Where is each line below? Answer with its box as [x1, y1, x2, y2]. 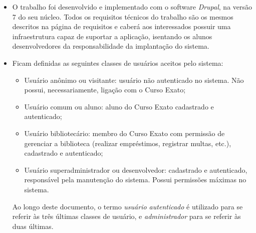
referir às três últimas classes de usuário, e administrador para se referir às [12, 211, 241, 221]
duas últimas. [12, 220, 54, 231]
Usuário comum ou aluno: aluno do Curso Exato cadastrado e [24, 101, 214, 111]
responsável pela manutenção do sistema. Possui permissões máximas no [24, 174, 246, 185]
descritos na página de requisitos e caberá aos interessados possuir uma [12, 21, 231, 32]
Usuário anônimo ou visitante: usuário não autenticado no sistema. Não [24, 74, 244, 85]
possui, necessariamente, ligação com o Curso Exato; [24, 84, 186, 95]
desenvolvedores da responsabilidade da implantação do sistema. [12, 41, 209, 51]
